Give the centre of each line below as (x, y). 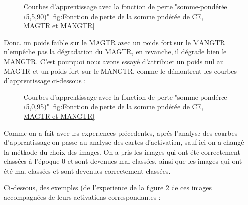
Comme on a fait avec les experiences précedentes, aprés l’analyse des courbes (121, 132)
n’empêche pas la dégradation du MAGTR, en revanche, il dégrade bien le (115, 52)
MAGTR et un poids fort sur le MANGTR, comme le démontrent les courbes (121, 71)
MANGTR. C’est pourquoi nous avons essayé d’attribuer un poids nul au (114, 61)
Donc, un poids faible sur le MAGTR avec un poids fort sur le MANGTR (114, 42)
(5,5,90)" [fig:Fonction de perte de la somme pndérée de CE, (114, 16)
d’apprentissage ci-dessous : (45, 80)
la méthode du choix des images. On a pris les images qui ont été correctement (122, 151)
